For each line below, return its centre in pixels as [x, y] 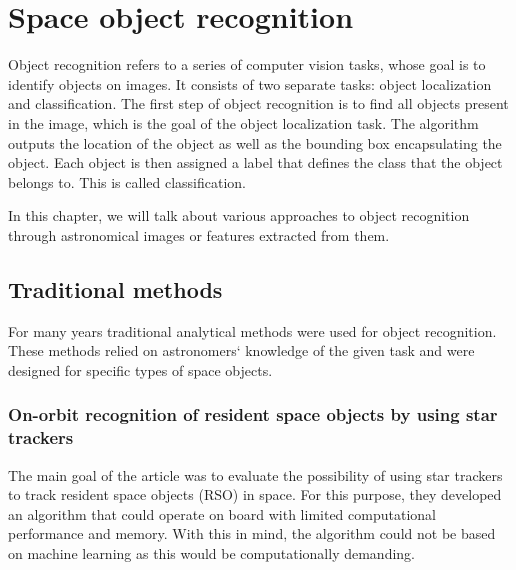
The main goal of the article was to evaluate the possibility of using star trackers [255, 474]
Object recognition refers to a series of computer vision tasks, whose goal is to [247, 64]
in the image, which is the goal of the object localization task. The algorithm [243, 122]
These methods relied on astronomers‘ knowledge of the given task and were [241, 350]
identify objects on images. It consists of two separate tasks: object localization [250, 83]
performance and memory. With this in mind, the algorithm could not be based [252, 533]
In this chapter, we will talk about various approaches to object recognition [239, 215]
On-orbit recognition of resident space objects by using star [253, 414]
